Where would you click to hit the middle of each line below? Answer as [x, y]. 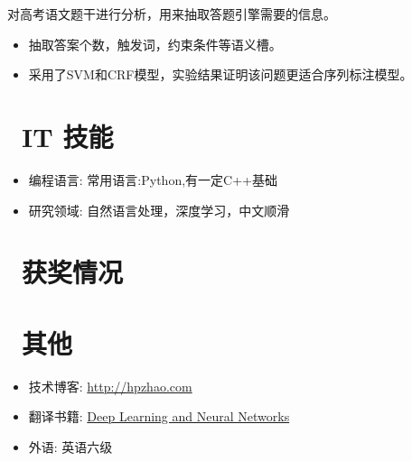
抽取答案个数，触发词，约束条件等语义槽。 [155, 44]
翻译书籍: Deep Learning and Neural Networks [159, 416]
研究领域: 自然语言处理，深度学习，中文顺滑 [159, 210]
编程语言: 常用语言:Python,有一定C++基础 [153, 179]
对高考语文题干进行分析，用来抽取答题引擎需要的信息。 [172, 14]
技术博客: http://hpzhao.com [110, 386]
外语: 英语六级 [70, 446]
